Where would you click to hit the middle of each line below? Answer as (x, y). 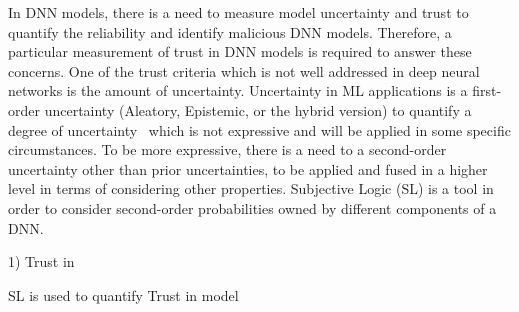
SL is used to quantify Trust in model (123, 294)
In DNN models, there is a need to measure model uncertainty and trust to (238, 12)
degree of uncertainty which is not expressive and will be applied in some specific (259, 129)
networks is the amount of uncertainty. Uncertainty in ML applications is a (238, 90)
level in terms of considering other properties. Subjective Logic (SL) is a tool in (251, 188)
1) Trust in (41, 261)
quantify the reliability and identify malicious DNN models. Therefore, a (230, 31)
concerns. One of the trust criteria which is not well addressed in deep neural (244, 70)
